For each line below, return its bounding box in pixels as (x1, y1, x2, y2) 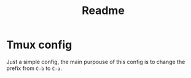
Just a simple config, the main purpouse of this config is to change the (6, 58, 185, 65)
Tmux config (6, 38, 72, 52)
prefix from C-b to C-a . (6, 65, 63, 72)
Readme (82, 4, 125, 18)
